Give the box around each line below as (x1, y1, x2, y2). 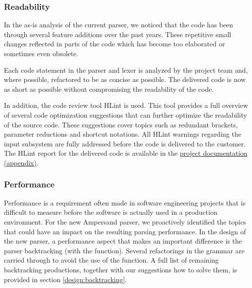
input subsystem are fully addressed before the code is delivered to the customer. (4, 138, 246, 148)
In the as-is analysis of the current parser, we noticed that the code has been (4, 20, 233, 30)
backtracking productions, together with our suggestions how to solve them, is (4, 264, 237, 274)
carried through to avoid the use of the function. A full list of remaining (4, 255, 219, 265)
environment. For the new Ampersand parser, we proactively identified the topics (4, 216, 246, 226)
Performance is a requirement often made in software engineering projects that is (4, 197, 246, 207)
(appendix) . (4, 157, 39, 167)
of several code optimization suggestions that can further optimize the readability (4, 109, 247, 120)
